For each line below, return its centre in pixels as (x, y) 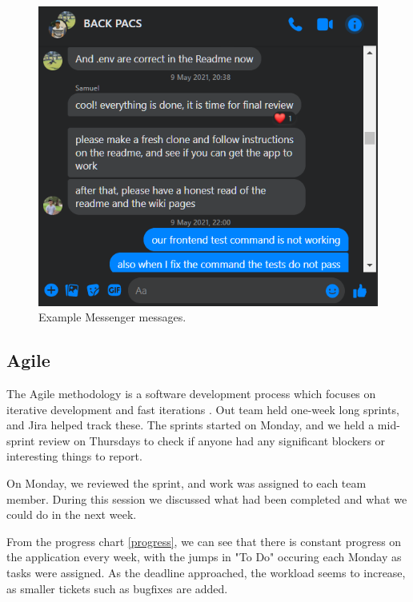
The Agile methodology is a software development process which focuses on (191, 394)
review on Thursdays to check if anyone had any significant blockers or (212, 440)
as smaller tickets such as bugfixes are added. (117, 588)
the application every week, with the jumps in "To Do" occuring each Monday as (204, 557)
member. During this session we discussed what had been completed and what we (207, 498)
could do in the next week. (72, 514)
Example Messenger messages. (112, 317)
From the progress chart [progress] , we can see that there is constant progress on (204, 541)
